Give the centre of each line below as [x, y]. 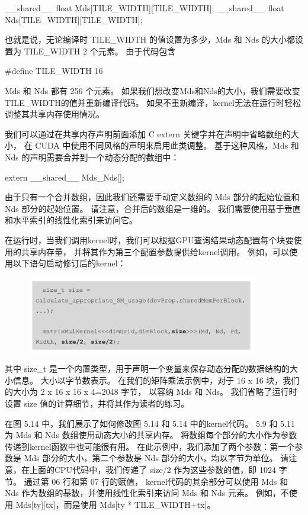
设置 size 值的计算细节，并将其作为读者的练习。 [97, 403]
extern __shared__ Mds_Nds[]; [65, 177]
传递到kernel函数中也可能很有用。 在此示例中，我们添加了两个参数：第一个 [150, 446]
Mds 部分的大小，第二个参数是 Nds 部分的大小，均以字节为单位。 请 [156, 458]
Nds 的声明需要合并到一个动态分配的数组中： [92, 157]
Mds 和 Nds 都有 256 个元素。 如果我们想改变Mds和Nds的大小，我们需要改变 [153, 90]
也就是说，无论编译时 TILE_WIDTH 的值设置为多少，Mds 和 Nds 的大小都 [150, 39]
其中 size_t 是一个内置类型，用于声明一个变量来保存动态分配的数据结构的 [147, 368]
